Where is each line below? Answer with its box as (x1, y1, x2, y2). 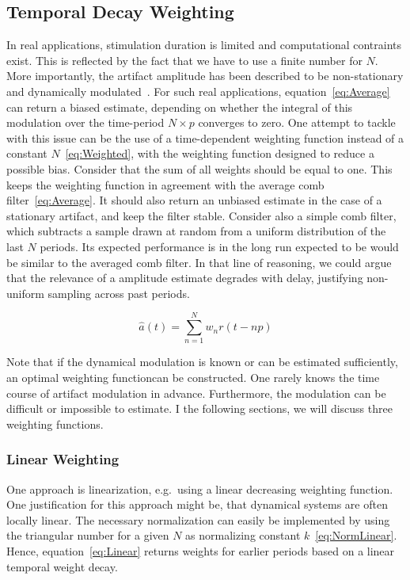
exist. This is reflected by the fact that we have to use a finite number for (6, 52, 363, 68)
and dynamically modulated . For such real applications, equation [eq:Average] (6, 82, 390, 99)
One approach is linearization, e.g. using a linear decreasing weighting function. (6, 480, 393, 497)
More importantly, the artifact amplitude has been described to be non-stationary (6, 67, 404, 84)
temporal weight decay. (6, 558, 118, 574)
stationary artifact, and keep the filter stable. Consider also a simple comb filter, (6, 207, 397, 223)
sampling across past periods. (47, 284, 190, 301)
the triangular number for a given (6, 527, 169, 544)
